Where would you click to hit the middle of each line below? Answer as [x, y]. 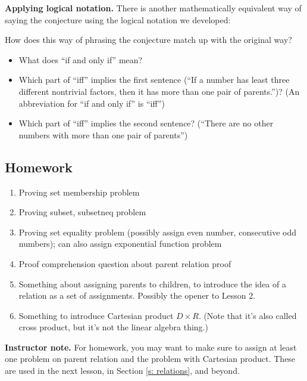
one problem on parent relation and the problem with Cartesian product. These [150, 359]
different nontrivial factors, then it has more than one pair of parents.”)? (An [159, 91]
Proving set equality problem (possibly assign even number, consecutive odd [158, 232]
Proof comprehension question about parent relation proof [125, 263]
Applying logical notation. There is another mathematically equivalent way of [153, 8]
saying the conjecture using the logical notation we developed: [118, 19]
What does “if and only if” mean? [81, 59]
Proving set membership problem [79, 192]
